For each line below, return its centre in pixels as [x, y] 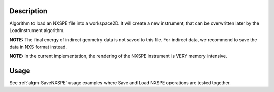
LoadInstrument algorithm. [37, 30]
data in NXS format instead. [38, 47]
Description [28, 11]
